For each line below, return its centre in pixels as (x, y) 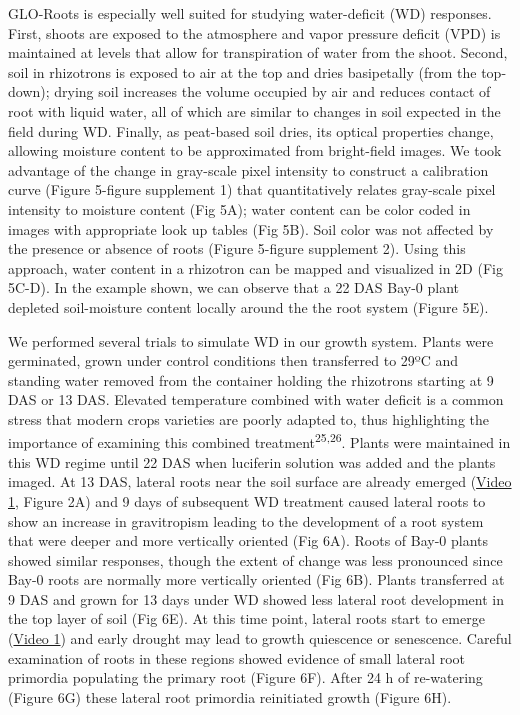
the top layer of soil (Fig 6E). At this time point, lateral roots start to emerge (246, 618)
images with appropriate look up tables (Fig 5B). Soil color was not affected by (251, 228)
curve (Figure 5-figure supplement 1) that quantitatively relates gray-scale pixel (252, 189)
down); (29, 91)
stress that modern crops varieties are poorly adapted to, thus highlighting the (248, 418)
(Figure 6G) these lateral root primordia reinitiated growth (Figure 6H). (230, 696)
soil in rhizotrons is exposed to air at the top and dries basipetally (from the (242, 71)
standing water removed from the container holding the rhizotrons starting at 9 (251, 379)
